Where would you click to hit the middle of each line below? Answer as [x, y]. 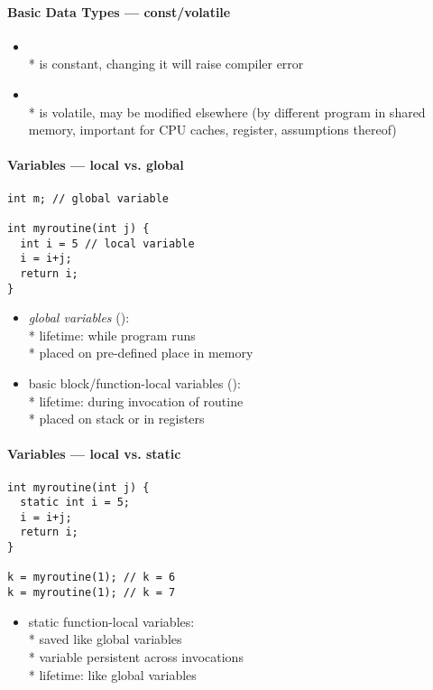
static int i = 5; [75, 503]
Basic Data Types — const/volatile [119, 11]
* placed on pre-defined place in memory [141, 353]
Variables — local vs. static [94, 454]
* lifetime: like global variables [112, 674]
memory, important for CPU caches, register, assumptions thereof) [212, 130]
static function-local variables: [111, 621]
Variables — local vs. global [96, 165]
